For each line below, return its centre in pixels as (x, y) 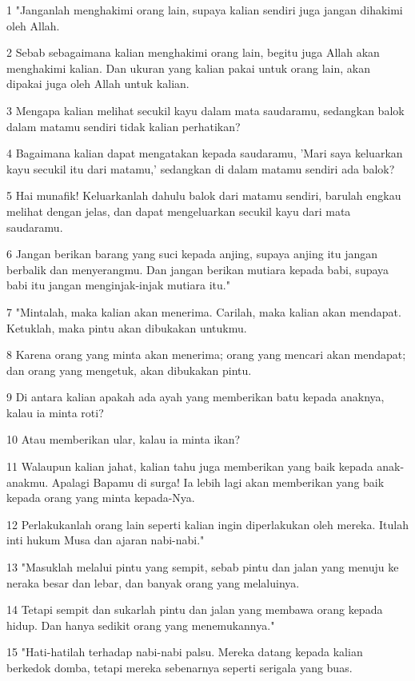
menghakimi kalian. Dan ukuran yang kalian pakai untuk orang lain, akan (188, 68)
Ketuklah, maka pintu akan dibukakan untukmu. (127, 327)
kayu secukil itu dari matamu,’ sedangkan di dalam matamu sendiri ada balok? (201, 168)
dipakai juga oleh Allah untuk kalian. (98, 84)
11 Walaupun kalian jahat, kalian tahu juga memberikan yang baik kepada (190, 466)
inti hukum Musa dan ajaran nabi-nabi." (106, 540)
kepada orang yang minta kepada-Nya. (101, 498)
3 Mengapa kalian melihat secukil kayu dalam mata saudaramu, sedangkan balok (206, 110)
